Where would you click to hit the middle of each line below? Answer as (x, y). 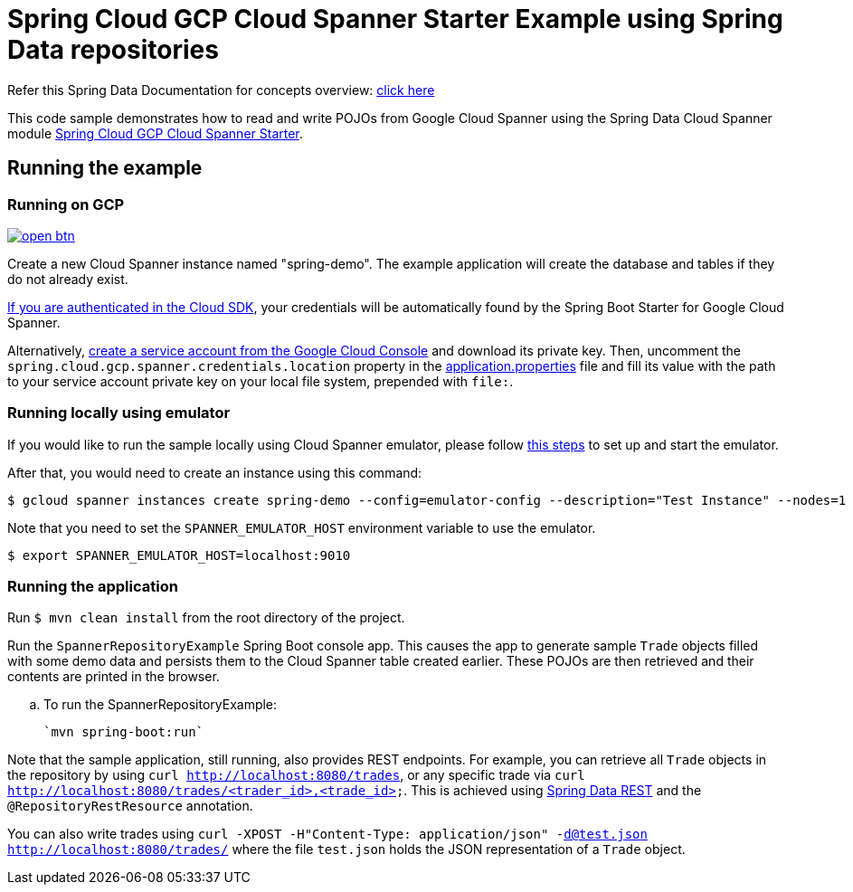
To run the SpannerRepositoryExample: (161, 705)
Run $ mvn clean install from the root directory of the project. (206, 618)
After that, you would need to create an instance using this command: (215, 472)
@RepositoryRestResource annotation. (130, 806)
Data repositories (113, 50)
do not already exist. (68, 279)
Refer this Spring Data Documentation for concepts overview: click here (221, 90)
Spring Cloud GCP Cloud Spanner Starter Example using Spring (395, 19)
